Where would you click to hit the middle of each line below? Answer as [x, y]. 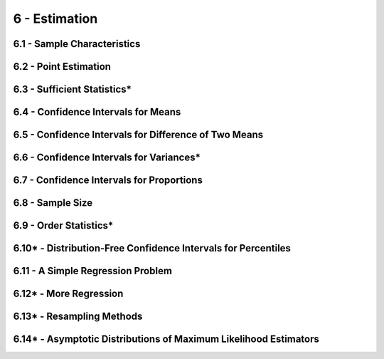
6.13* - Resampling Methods [78, 317]
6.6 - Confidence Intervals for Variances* [107, 158]
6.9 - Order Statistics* [63, 225]
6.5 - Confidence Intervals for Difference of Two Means [138, 135]
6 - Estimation [55, 19]
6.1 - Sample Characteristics [77, 44]
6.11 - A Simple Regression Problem [92, 271]
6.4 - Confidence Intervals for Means [97, 112]
